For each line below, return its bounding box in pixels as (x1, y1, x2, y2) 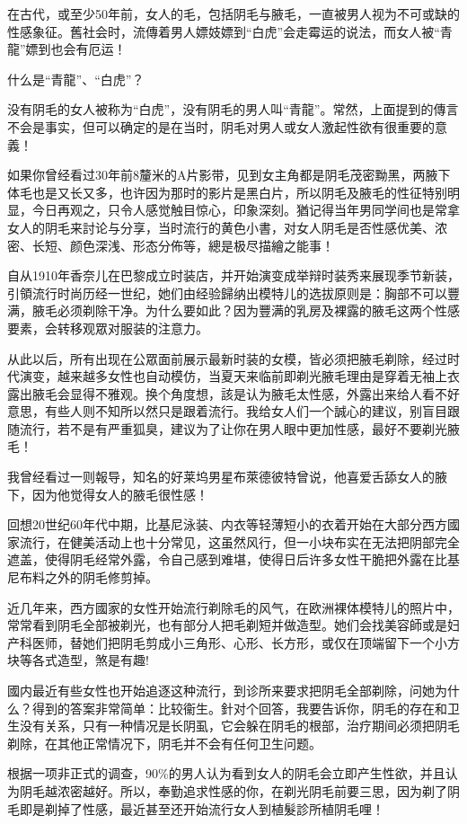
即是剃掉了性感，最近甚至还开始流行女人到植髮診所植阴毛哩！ (19, 799, 384, 818)
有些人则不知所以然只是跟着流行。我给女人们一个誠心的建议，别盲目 (44, 402, 447, 421)
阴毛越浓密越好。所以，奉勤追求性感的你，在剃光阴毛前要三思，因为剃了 (19, 781, 447, 800)
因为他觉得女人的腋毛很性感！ (31, 484, 208, 503)
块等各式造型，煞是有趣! (7, 651, 149, 669)
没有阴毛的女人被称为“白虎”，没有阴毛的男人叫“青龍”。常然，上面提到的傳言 (7, 100, 459, 119)
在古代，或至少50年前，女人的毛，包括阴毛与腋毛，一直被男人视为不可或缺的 (7, 4, 460, 22)
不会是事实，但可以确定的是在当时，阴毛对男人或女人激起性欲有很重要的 (7, 117, 435, 136)
